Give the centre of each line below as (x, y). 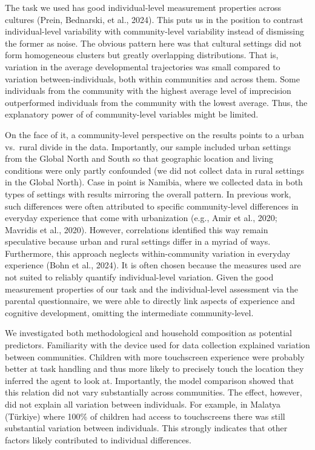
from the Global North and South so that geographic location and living (139, 158)
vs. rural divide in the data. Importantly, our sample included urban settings (148, 146)
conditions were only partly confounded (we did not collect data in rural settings (154, 170)
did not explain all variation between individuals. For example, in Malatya (143, 404)
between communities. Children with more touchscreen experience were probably (155, 356)
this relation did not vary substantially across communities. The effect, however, (154, 392)
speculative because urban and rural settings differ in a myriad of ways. (138, 241)
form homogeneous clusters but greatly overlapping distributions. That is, (142, 55)
